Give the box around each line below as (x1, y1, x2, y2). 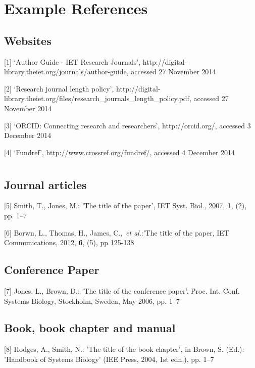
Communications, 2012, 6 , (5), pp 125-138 (4, 237, 134, 248)
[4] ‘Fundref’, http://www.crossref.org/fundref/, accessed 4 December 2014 (4, 147, 235, 157)
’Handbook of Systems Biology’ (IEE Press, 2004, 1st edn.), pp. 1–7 (4, 353, 214, 364)
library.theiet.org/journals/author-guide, (4, 66, 129, 77)
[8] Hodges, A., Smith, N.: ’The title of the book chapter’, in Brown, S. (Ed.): (4, 344, 244, 354)
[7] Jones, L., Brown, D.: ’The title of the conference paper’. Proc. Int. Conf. (4, 285, 240, 296)
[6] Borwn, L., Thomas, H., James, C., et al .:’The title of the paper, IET (4, 227, 229, 238)
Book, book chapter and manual (4, 320, 176, 336)
